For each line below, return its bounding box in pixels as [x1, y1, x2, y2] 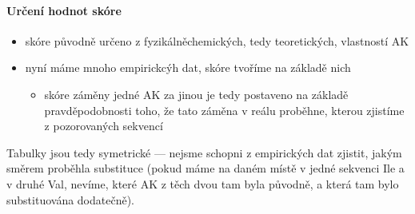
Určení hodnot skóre [6, 2, 122, 18]
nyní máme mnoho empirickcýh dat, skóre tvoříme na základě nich [25, 59, 351, 76]
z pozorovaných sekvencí [44, 117, 163, 134]
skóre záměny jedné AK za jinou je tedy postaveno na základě [44, 85, 349, 102]
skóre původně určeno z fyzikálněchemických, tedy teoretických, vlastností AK [25, 32, 409, 49]
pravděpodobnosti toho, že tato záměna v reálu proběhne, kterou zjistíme [44, 101, 405, 118]
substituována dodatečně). [6, 191, 135, 208]
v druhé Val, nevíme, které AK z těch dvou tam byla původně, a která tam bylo [6, 175, 399, 192]
